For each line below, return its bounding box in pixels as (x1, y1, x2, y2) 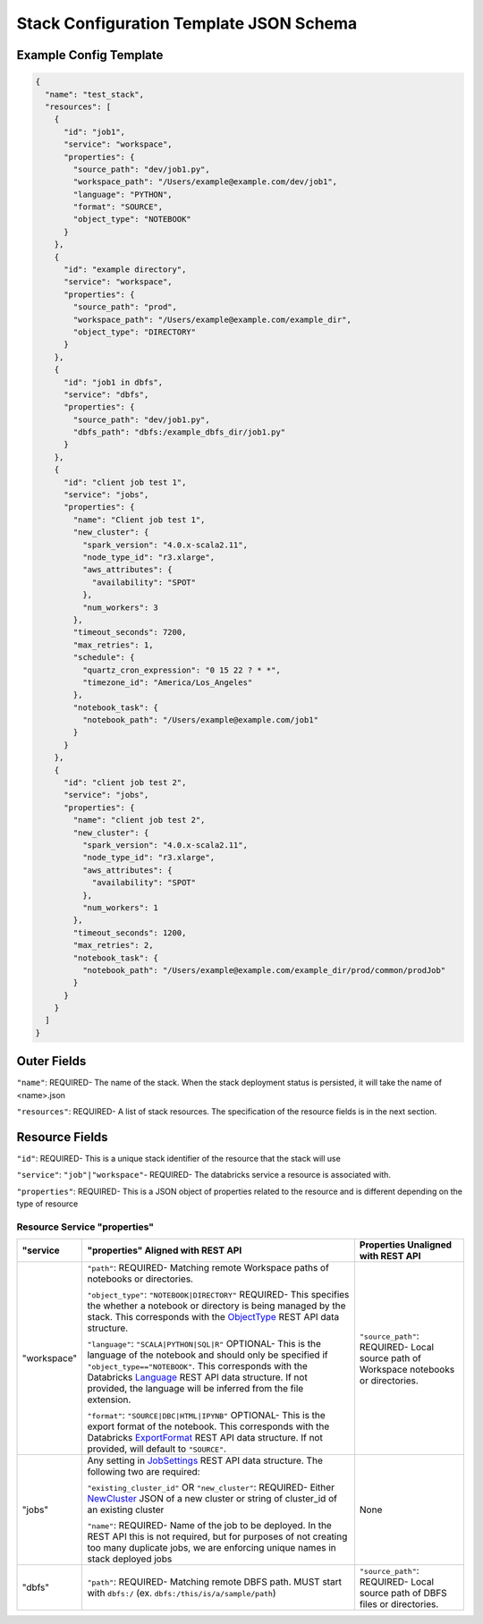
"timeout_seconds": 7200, (72, 627, 187, 638)
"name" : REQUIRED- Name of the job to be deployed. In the (87, 1519, 333, 1532)
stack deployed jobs (87, 1552, 173, 1565)
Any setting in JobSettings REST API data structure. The (87, 1454, 324, 1467)
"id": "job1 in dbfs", (64, 376, 164, 387)
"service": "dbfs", (64, 389, 149, 400)
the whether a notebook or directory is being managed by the (87, 1299, 346, 1312)
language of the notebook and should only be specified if (87, 1349, 328, 1361)
